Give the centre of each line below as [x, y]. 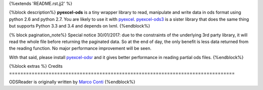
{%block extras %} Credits [36, 66]
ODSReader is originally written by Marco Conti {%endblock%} [72, 82]
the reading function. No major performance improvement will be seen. [80, 48]
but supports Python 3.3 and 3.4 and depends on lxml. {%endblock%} [80, 26]
